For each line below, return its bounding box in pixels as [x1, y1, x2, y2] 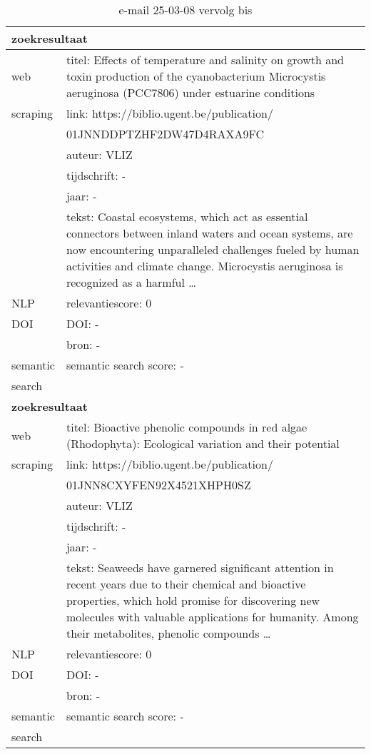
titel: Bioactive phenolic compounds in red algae [66, 419, 308, 435]
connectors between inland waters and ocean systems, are [66, 225, 353, 241]
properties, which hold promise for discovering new [66, 592, 320, 608]
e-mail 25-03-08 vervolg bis [118, 1, 253, 18]
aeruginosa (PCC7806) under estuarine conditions [66, 84, 315, 101]
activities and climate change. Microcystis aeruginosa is [66, 258, 343, 274]
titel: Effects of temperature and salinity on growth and [66, 51, 344, 68]
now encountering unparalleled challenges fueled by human [66, 241, 360, 258]
